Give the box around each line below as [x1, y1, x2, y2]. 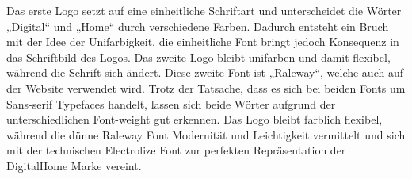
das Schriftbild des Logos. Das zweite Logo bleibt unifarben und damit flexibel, [6, 48, 391, 65]
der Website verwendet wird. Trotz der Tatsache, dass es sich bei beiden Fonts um [6, 79, 406, 96]
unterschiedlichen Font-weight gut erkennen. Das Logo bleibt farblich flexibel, [6, 111, 383, 128]
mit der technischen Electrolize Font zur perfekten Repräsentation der [6, 142, 346, 158]
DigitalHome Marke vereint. [6, 157, 142, 173]
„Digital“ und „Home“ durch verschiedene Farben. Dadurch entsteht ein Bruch [6, 17, 389, 34]
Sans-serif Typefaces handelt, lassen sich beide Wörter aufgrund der [6, 95, 336, 112]
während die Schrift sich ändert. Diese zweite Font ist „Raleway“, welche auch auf [6, 64, 403, 81]
